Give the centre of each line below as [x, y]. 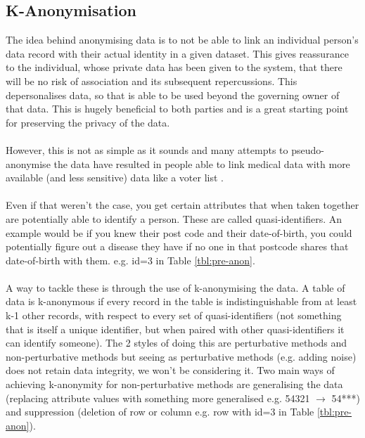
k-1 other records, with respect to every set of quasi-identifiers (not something [174, 315]
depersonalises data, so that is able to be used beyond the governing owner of [173, 95]
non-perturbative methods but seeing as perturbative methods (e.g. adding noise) [181, 356]
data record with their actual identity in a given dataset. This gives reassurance [177, 53]
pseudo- [308, 149]
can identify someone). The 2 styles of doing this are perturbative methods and [177, 343]
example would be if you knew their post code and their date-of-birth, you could [179, 232]
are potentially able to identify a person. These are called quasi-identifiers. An [174, 218]
